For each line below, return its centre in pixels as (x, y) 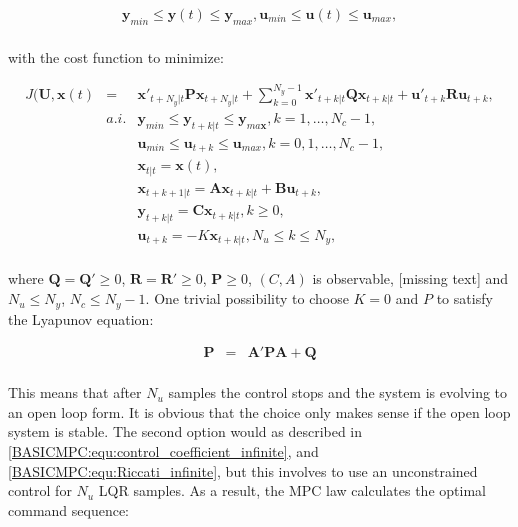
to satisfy (464, 298)
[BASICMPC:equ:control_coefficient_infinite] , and (163, 450)
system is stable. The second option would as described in (185, 431)
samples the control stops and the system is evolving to (338, 392)
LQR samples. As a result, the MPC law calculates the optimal (292, 490)
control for (40, 490)
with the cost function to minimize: (116, 56)
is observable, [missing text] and (410, 278)
